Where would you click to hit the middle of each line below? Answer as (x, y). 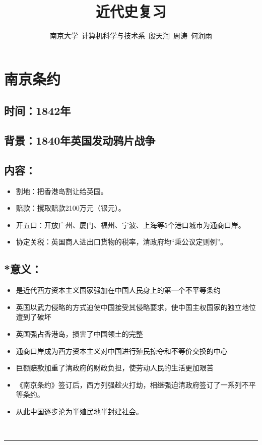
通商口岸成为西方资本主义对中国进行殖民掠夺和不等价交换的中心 (122, 351)
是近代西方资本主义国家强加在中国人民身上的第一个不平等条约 (118, 290)
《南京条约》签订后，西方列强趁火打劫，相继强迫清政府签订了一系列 (129, 384)
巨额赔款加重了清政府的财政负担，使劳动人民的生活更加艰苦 (115, 368)
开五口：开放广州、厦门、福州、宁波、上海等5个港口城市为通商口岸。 (130, 225)
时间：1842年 (38, 111)
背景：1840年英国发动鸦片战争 (80, 140)
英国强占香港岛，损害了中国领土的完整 (79, 334)
